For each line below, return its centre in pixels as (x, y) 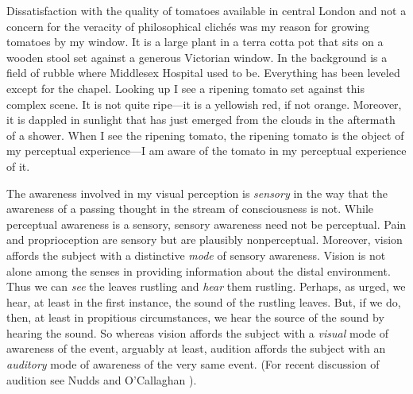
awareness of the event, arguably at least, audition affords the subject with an (196, 348)
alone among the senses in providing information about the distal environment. (199, 270)
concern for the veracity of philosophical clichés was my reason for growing (188, 26)
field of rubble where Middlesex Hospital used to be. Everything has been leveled (203, 73)
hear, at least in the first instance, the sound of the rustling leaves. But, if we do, (204, 301)
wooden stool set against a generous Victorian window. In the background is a (197, 57)
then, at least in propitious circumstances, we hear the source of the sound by (195, 317)
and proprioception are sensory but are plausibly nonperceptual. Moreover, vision (205, 239)
